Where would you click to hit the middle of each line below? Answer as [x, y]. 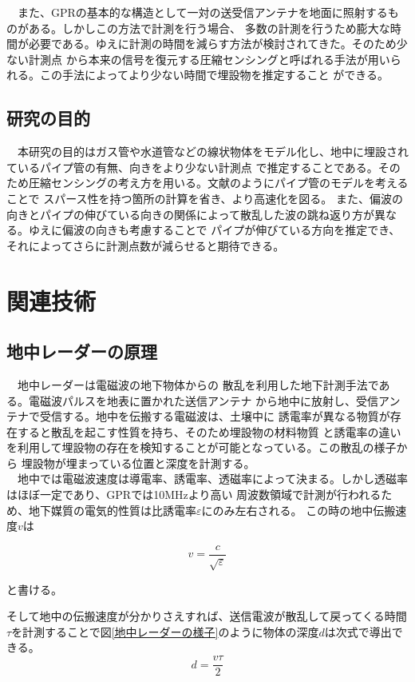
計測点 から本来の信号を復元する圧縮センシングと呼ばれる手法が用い [209, 59]
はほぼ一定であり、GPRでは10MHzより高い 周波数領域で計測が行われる [194, 495]
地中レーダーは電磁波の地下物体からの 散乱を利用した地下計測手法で [198, 384]
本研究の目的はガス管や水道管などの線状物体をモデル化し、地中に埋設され [213, 152]
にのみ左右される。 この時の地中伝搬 [298, 510]
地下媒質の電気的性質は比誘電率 [112, 510]
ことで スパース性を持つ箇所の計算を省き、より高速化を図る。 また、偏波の [205, 198]
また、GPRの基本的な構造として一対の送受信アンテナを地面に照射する [202, 12]
